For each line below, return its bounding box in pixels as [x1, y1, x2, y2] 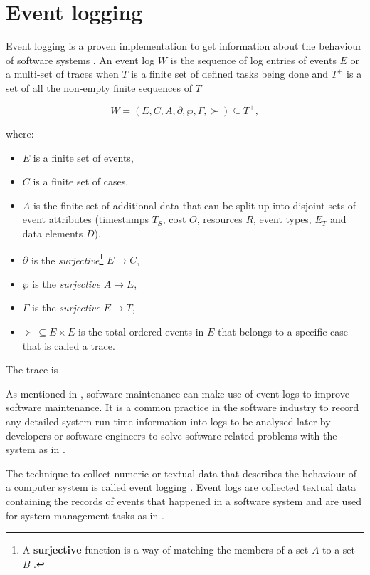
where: [6, 126, 34, 140]
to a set [322, 542, 356, 557]
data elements [22, 225, 83, 240]
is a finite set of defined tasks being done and [131, 66, 329, 81]
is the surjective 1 [31, 250, 104, 267]
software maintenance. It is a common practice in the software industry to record [6, 400, 359, 415]
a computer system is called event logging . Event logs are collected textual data [6, 480, 356, 494]
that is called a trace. [22, 338, 115, 353]
